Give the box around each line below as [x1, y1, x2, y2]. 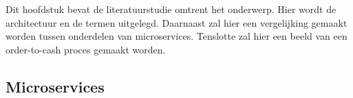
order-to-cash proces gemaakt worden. [6, 42, 166, 56]
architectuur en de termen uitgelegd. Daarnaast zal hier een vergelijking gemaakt [6, 15, 347, 29]
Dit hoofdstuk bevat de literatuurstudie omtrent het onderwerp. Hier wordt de [6, 2, 336, 16]
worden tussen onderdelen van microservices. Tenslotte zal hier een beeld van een [6, 29, 347, 43]
